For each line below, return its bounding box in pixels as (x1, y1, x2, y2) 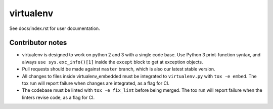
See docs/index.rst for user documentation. (9, 25, 101, 31)
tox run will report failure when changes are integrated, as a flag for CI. (22, 80, 169, 86)
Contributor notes (9, 39, 67, 47)
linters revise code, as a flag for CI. (22, 94, 95, 100)
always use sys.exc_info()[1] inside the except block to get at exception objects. (22, 59, 203, 65)
